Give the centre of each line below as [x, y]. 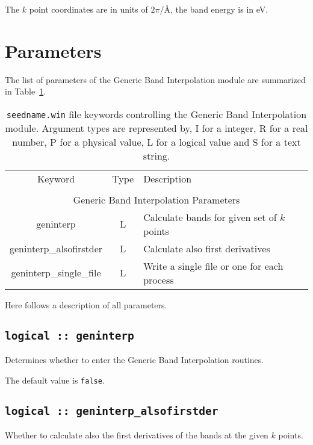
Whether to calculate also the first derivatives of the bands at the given [137, 435]
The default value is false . [55, 380]
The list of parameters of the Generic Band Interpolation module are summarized [155, 79]
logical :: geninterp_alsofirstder [112, 411]
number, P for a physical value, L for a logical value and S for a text [156, 142]
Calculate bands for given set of [210, 217]
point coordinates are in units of [88, 9]
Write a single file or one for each [213, 266]
